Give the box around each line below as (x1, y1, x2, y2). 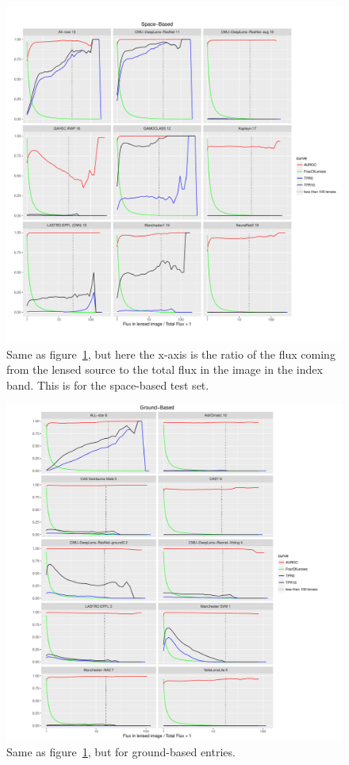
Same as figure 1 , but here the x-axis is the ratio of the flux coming (6, 345, 336, 362)
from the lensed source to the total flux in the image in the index (6, 361, 323, 378)
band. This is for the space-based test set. (6, 376, 209, 393)
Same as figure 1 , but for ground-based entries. (6, 743, 236, 759)
